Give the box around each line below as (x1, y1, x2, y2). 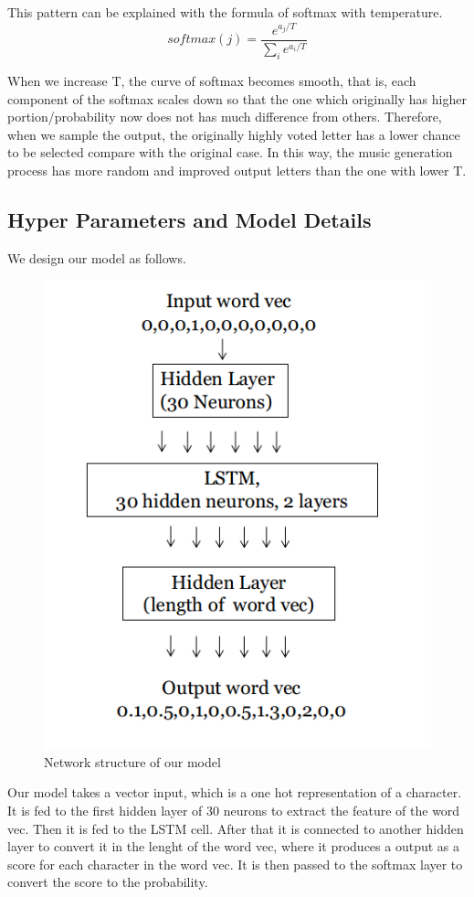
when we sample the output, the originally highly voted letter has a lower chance (7, 124, 460, 144)
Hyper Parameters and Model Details (7, 205, 372, 233)
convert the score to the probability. (7, 872, 208, 892)
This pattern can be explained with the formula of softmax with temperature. (7, 3, 443, 21)
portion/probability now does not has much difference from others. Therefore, (7, 107, 442, 126)
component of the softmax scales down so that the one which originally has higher (7, 89, 467, 108)
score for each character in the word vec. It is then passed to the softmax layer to (7, 854, 463, 873)
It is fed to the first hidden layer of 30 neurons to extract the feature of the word (7, 800, 460, 819)
